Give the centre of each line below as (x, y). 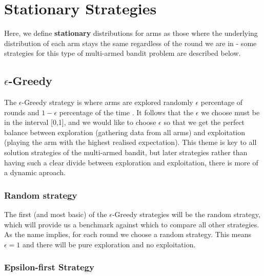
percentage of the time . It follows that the (126, 112)
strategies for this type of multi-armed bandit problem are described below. (123, 53)
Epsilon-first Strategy (49, 267)
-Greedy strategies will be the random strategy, (186, 214)
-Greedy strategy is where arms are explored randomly (107, 102)
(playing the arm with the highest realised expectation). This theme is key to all (130, 142)
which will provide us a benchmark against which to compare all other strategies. (132, 224)
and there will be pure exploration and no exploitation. (109, 244)
